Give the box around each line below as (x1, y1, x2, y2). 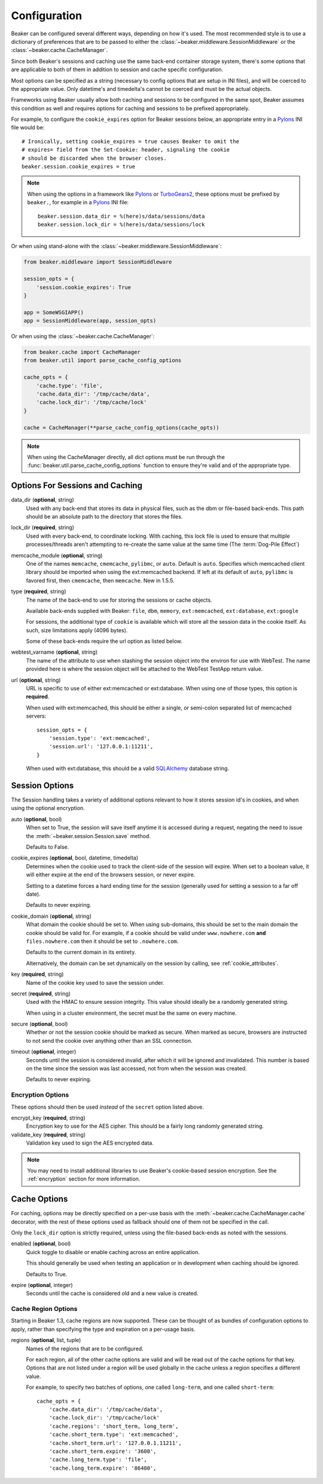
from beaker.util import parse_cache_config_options (23, 357, 182, 364)
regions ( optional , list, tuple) (11, 1337, 81, 1344)
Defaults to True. (26, 1270, 68, 1277)
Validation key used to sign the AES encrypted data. (26, 1139, 154, 1146)
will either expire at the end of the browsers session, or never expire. (26, 871, 196, 878)
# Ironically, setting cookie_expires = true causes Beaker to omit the (22, 138, 239, 145)
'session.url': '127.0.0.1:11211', (48, 743, 154, 750)
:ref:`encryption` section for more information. (27, 1175, 141, 1182)
